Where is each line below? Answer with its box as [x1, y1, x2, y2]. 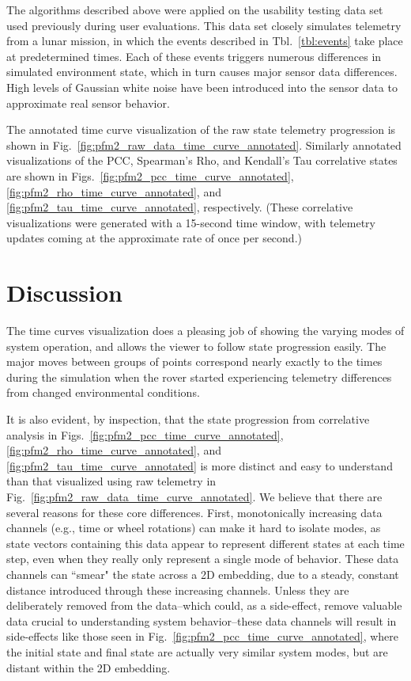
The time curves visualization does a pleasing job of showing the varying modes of [6, 322, 405, 339]
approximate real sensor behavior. [6, 94, 170, 111]
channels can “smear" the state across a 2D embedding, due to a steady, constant [6, 565, 399, 582]
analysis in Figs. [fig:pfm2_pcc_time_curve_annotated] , [6, 426, 284, 443]
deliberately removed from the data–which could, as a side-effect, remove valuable [6, 597, 402, 614]
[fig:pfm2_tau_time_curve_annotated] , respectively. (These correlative [6, 199, 353, 215]
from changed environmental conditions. [6, 384, 200, 401]
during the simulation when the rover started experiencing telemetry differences [6, 368, 392, 385]
